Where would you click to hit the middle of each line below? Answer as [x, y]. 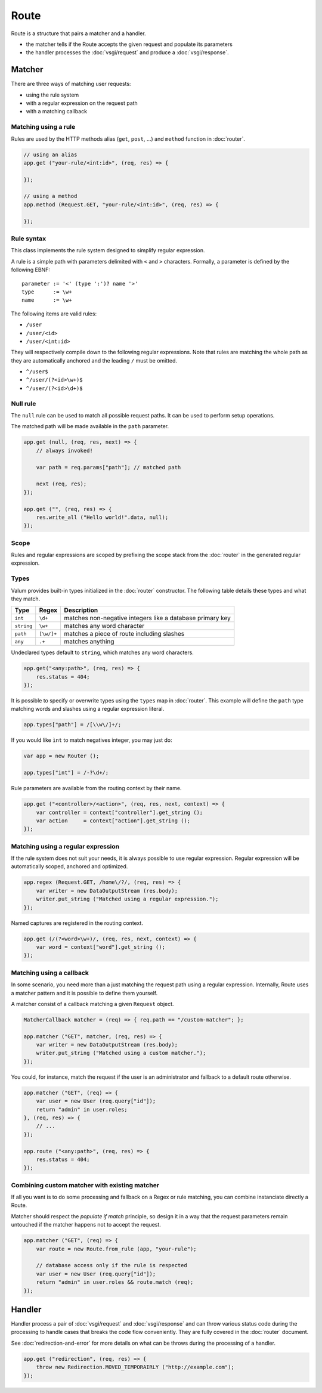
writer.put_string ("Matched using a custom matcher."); [121, 1053]
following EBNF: [31, 270]
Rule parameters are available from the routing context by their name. [96, 788]
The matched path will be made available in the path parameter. [90, 426]
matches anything [89, 642]
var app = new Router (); [61, 756]
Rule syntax [29, 239]
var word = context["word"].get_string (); [100, 947]
